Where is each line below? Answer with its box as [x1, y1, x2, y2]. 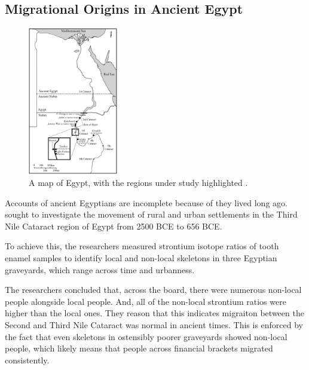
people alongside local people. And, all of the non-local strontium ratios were [5, 295, 286, 307]
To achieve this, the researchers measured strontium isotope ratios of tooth [5, 240, 279, 252]
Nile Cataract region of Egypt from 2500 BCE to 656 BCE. [5, 219, 222, 232]
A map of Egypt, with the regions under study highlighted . [29, 176, 248, 189]
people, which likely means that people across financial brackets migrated [5, 342, 273, 354]
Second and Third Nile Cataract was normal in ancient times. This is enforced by [5, 319, 303, 331]
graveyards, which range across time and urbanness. [5, 263, 195, 276]
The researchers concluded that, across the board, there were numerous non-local [5, 283, 302, 296]
